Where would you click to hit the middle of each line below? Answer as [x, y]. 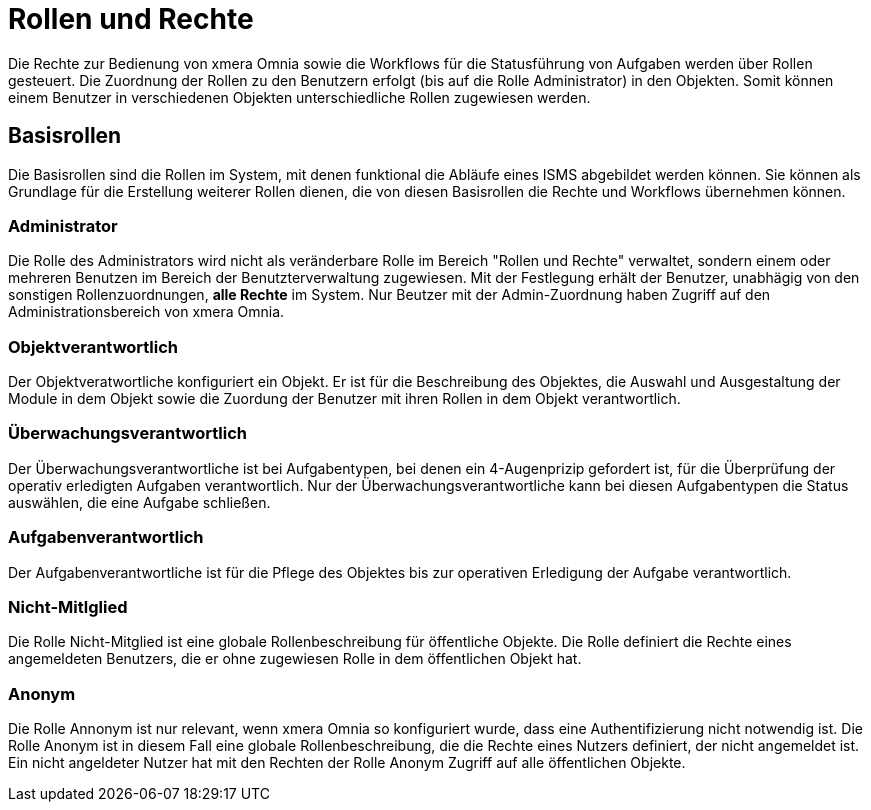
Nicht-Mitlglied [68, 606]
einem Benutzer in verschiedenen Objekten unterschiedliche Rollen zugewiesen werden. [299, 97]
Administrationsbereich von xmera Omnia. [146, 312]
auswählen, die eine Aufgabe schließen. [139, 502]
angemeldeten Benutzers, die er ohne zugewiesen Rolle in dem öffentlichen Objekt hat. [295, 659]
